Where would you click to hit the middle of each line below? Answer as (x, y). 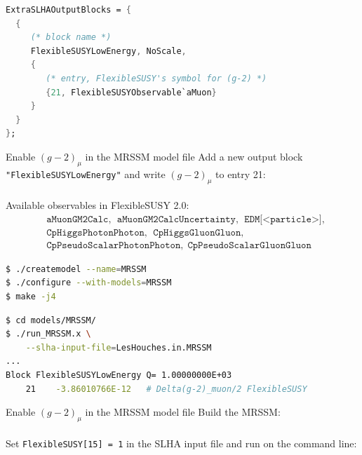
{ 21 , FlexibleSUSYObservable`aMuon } (131, 92)
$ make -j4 (31, 297)
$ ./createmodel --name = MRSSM (76, 269)
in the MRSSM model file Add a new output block (194, 156)
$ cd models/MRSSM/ (51, 320)
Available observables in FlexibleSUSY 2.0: (98, 205)
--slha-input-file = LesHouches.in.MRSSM (119, 347)
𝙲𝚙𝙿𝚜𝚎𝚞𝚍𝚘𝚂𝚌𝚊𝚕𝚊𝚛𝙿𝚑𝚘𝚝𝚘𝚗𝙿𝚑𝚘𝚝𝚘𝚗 (114, 245)
